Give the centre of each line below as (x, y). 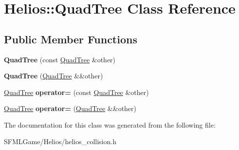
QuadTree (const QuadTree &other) (60, 59)
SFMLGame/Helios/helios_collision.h (60, 141)
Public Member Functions (71, 39)
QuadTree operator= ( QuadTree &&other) (70, 108)
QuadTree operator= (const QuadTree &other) (76, 92)
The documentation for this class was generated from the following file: (110, 124)
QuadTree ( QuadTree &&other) (54, 76)
